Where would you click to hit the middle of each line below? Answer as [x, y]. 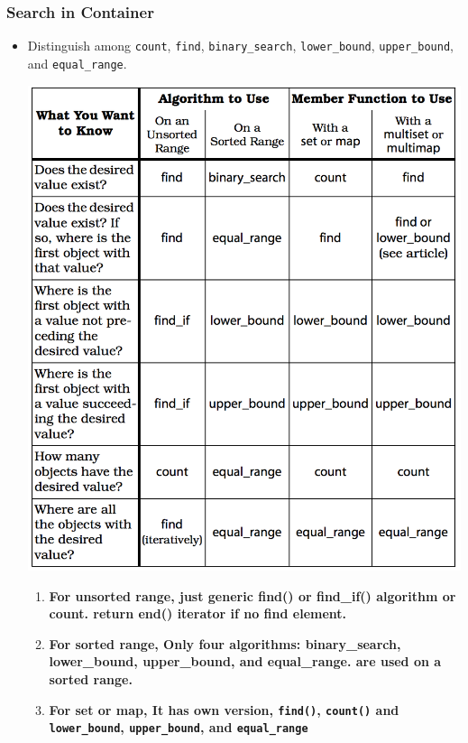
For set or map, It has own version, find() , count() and [224, 709]
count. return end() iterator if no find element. [198, 613]
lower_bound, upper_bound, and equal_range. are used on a [245, 661]
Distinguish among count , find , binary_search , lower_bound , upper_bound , [240, 46]
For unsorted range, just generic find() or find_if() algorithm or [252, 595]
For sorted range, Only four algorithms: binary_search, [225, 643]
